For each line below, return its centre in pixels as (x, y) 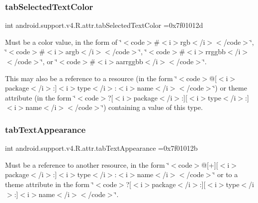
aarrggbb (129, 61)
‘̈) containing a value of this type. (152, 107)
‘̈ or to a (225, 174)
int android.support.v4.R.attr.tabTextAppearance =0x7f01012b (101, 148)
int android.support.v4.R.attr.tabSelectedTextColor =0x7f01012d (104, 25)
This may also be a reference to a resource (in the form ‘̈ (91, 78)
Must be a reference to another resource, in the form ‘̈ (87, 164)
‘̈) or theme (230, 88)
